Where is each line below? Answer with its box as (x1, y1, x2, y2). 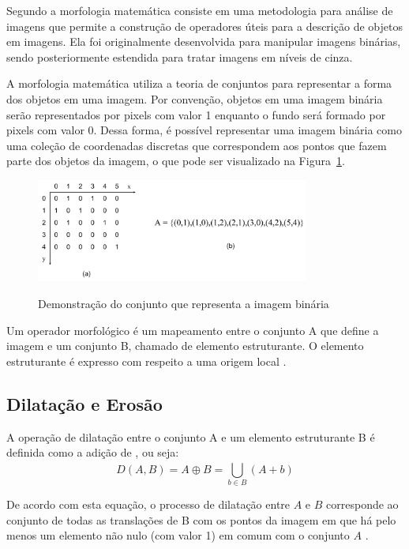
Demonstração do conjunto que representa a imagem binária (38, 295, 329, 312)
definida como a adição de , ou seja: (6, 444, 179, 461)
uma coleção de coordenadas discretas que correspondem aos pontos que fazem (6, 137, 387, 153)
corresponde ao (326, 495, 399, 512)
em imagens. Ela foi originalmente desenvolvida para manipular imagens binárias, (6, 33, 401, 50)
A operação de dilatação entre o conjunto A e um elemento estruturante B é (6, 428, 375, 445)
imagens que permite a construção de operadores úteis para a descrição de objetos (6, 17, 403, 34)
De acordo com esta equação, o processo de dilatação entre (6, 495, 291, 512)
